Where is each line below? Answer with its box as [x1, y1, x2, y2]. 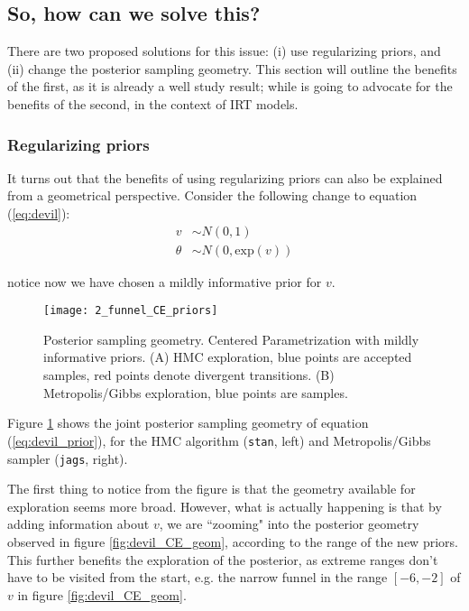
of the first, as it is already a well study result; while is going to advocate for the [7, 77, 453, 96]
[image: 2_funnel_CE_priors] [43, 304, 218, 318]
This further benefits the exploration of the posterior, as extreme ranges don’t [7, 550, 438, 569]
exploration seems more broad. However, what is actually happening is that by [7, 496, 442, 515]
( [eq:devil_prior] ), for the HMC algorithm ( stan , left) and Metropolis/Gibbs [7, 430, 431, 449]
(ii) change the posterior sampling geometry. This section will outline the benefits [7, 59, 457, 78]
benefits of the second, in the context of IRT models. [7, 94, 299, 113]
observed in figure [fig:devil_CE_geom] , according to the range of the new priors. [7, 532, 458, 551]
